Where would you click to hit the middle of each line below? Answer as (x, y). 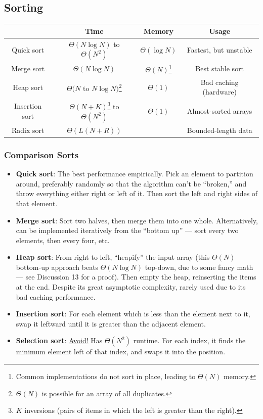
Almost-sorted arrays (220, 111)
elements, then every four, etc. (63, 240)
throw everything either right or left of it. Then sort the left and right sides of (137, 193)
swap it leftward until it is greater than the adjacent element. (111, 323)
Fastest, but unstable (220, 49)
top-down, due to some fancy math (199, 267)
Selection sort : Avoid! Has (59, 340)
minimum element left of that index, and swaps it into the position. (121, 352)
